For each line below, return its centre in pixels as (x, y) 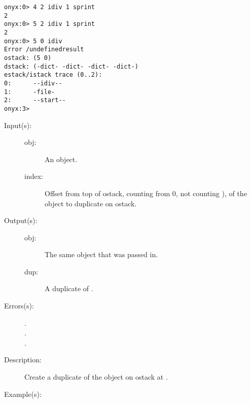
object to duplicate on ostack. (91, 203)
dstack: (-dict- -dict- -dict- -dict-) (71, 66)
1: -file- (30, 92)
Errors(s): (19, 306)
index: (34, 176)
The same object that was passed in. (101, 254)
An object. (61, 159)
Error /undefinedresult (44, 50)
